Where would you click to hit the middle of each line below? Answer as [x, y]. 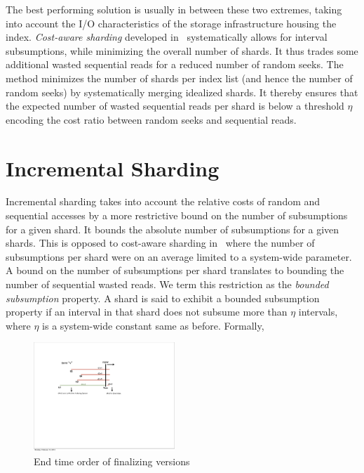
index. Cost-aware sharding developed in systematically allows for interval [167, 37]
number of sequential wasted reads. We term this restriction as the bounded [167, 284]
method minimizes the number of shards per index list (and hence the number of [179, 78]
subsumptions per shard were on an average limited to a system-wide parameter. [179, 256]
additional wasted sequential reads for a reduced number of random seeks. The [175, 64]
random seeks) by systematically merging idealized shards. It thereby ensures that [182, 92]
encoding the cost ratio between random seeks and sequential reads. [151, 119]
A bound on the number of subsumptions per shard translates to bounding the [175, 270]
